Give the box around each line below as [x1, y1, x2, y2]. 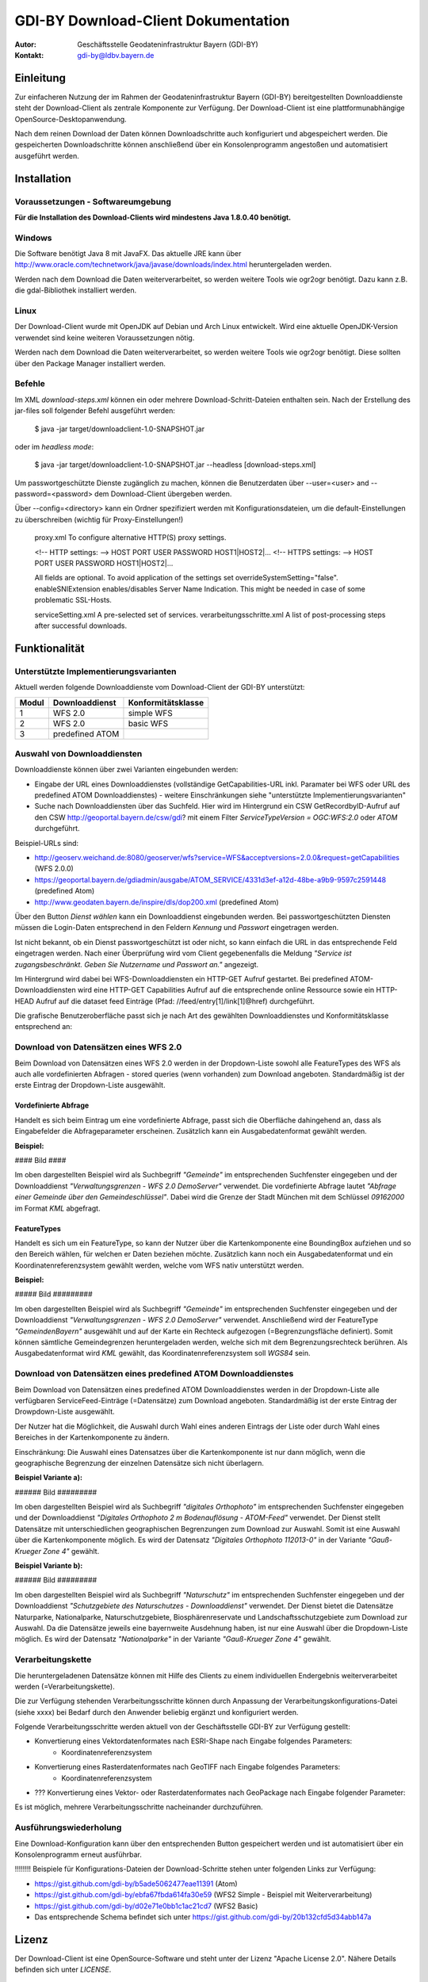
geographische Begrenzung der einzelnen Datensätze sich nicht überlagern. [14, 1458, 265, 1467]
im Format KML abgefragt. [14, 1203, 101, 1213]
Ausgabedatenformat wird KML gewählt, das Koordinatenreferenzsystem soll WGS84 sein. [14, 1349, 311, 1358]
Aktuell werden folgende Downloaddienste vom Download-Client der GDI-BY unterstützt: [14, 683, 305, 692]
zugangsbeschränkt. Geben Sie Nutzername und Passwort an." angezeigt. [14, 959, 259, 969]
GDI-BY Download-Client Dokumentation [14, 12, 290, 29]
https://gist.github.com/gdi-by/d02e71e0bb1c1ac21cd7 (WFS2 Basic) [34, 1901, 258, 1911]
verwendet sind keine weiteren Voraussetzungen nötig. [14, 333, 195, 342]
